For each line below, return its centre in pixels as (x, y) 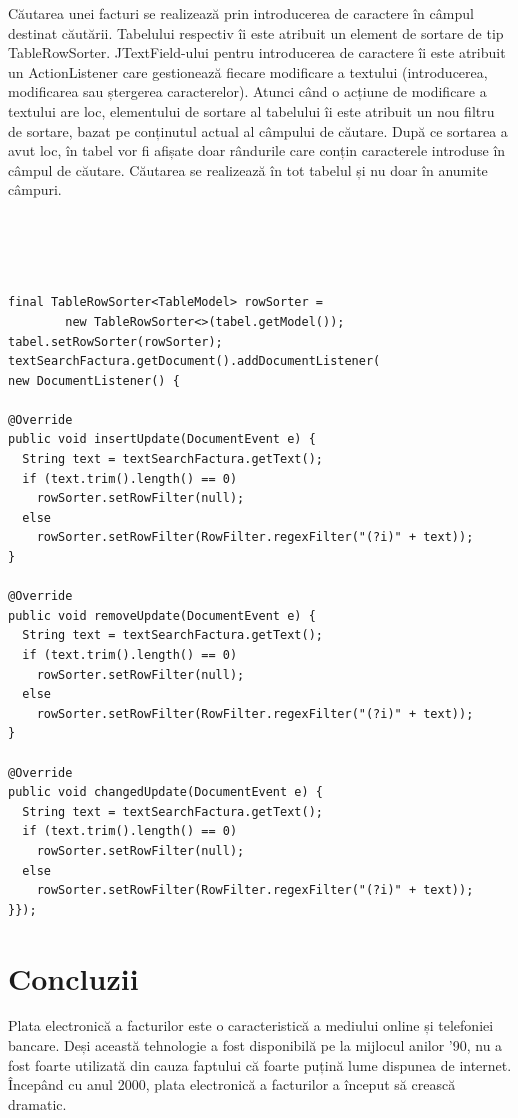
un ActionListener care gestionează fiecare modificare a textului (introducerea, (248, 71)
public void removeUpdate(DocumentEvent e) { (162, 615)
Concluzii (73, 977)
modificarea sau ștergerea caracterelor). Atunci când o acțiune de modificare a (247, 91)
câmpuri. (35, 189)
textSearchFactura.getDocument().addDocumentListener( (194, 361)
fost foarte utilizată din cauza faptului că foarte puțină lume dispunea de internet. (260, 1064)
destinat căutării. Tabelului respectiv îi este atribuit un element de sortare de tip (256, 32)
